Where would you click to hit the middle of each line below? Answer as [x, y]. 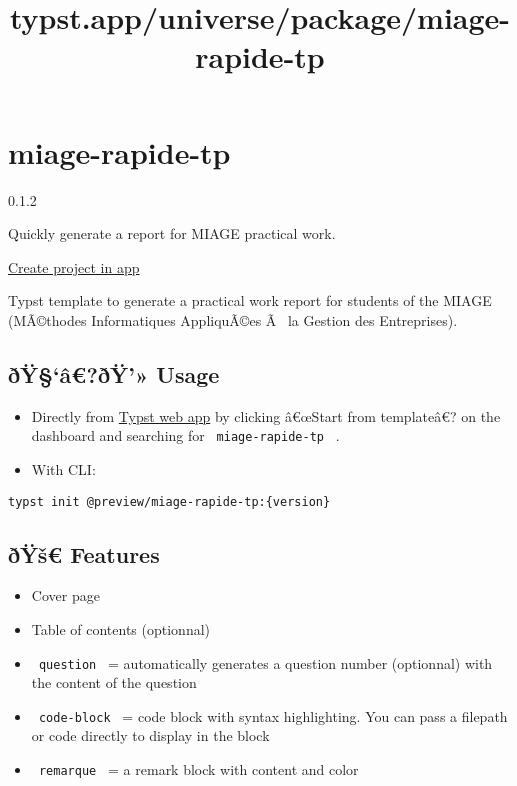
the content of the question [114, 682]
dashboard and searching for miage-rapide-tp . [185, 435]
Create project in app [74, 266]
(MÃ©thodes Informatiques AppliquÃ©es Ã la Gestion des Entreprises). [233, 319]
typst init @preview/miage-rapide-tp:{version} [169, 501]
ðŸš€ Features [84, 553]
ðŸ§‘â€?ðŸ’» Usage [114, 373]
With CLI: [63, 468]
